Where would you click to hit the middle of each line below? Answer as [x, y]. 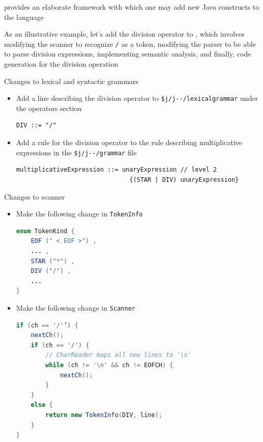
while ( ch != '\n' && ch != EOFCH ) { [109, 365]
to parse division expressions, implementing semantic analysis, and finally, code [128, 54]
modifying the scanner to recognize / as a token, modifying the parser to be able [130, 44]
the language [24, 17]
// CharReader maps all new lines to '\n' [119, 355]
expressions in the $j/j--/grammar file [76, 152]
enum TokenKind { [45, 231]
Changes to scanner [35, 196]
